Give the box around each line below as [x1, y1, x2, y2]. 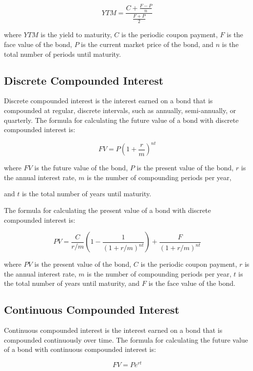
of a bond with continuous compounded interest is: [4, 344, 156, 354]
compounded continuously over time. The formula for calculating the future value [4, 334, 248, 345]
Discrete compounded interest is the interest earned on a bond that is [4, 95, 213, 106]
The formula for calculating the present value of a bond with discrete [4, 205, 211, 215]
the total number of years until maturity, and [4, 278, 140, 288]
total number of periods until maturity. [4, 48, 121, 59]
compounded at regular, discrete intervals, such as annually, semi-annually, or [4, 105, 236, 115]
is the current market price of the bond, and [81, 39, 214, 49]
